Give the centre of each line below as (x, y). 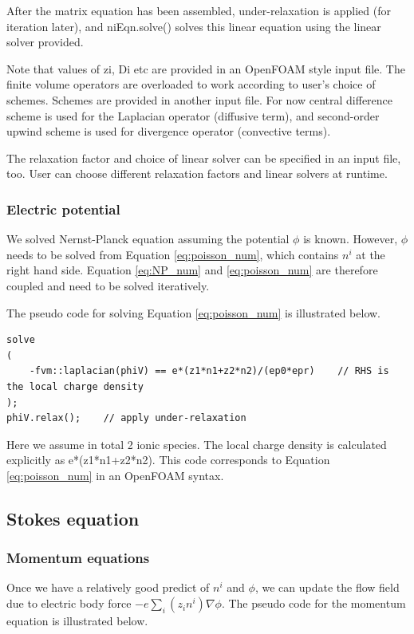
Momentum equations (78, 558)
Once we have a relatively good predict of (108, 587)
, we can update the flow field (327, 587)
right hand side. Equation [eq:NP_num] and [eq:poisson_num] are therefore (192, 270)
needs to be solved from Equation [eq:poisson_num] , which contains (173, 254)
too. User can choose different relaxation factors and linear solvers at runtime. (197, 173)
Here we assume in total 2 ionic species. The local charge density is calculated (197, 444)
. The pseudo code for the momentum (313, 603)
